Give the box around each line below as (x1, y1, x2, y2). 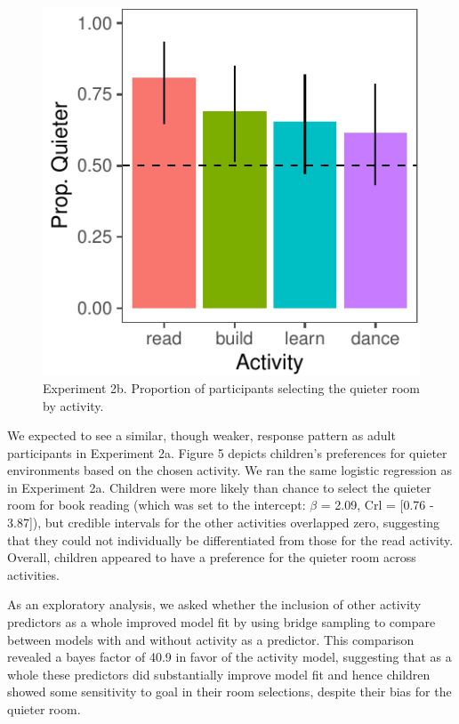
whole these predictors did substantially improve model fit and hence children (7, 664, 431, 683)
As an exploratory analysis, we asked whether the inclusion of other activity (7, 595, 422, 614)
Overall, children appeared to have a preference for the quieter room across (7, 548, 416, 567)
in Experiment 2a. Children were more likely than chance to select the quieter (7, 478, 431, 496)
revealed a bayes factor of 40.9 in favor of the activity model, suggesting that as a (7, 648, 452, 666)
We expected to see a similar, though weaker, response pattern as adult (7, 426, 396, 445)
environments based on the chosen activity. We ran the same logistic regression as (7, 461, 453, 479)
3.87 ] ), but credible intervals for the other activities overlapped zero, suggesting (7, 513, 439, 532)
